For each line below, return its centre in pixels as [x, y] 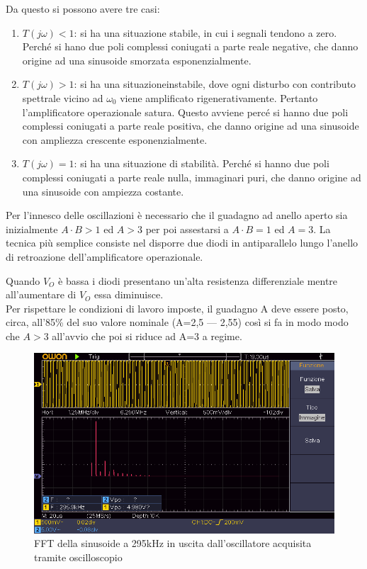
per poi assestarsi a [187, 229]
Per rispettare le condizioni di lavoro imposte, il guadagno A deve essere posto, [177, 308]
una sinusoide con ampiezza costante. [103, 191]
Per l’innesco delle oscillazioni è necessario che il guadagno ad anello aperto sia [177, 215]
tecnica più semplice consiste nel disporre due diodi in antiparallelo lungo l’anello [182, 243]
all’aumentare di [41, 294]
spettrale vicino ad [63, 97]
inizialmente [32, 229]
